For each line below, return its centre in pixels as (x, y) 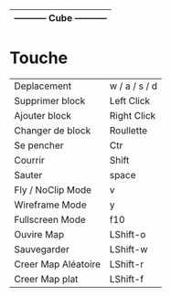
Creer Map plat (46, 279)
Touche (39, 58)
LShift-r (127, 264)
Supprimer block (50, 101)
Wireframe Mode (50, 205)
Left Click (130, 101)
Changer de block (53, 130)
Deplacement (43, 86)
